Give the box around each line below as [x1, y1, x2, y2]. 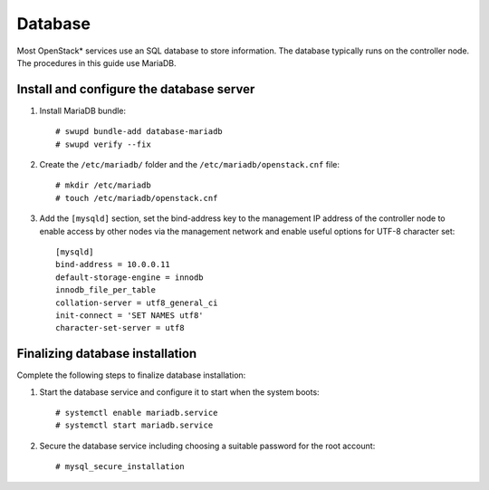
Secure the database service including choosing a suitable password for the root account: [39, 440, 376, 451]
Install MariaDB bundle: [39, 105, 127, 116]
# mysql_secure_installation [55, 462, 185, 472]
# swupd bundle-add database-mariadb [55, 127, 224, 137]
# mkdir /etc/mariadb [55, 180, 151, 190]
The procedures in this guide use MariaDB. [16, 57, 177, 68]
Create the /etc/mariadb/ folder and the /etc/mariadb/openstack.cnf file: [39, 159, 340, 170]
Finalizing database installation [16, 346, 197, 361]
